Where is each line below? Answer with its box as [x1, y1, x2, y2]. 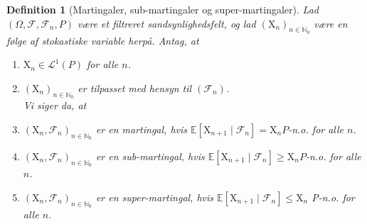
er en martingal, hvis [95, 121, 188, 136]
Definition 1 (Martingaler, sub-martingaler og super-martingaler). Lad [6, 2, 319, 16]
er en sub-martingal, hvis [95, 148, 205, 163]
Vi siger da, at [23, 98, 87, 113]
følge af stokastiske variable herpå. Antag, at [6, 33, 199, 47]
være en [314, 16, 348, 30]
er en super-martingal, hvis [95, 189, 214, 204]
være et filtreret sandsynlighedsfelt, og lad [77, 16, 256, 30]
